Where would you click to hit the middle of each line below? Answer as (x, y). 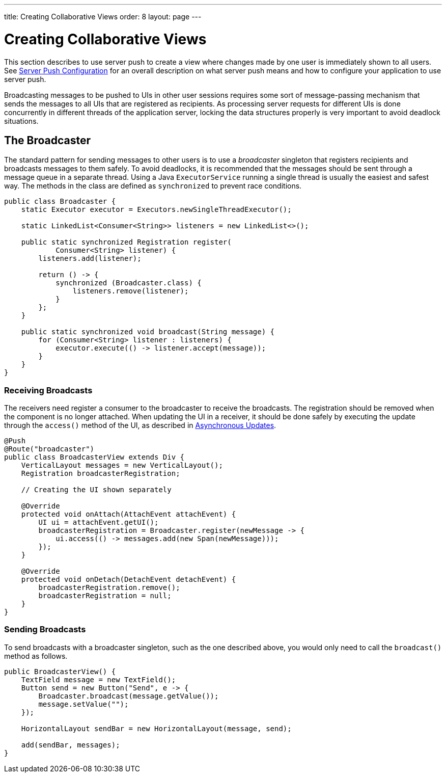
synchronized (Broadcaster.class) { (129, 283)
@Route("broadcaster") (49, 449)
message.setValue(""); (83, 704)
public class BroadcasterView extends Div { (94, 457)
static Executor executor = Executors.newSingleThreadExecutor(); (156, 210)
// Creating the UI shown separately (96, 490)
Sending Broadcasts (45, 629)
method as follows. (36, 656)
